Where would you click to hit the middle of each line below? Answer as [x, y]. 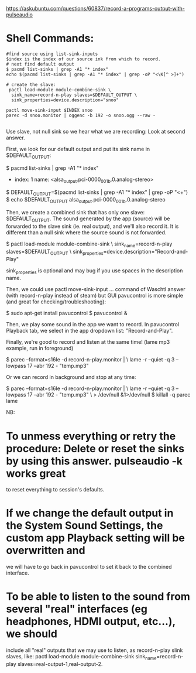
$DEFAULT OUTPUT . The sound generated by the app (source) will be [88, 219]
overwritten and [46, 551]
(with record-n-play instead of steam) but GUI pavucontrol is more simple [94, 296]
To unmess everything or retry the [91, 436]
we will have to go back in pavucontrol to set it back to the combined [89, 567]
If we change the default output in [90, 513]
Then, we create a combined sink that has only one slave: [75, 213]
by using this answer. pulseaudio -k [94, 461]
